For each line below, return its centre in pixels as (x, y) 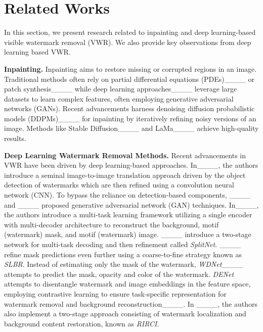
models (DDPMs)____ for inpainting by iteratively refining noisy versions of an (130, 118)
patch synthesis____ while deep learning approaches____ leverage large (121, 89)
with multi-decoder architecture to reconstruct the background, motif (112, 224)
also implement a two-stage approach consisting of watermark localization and (125, 314)
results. (15, 138)
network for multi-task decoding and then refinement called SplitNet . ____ (122, 244)
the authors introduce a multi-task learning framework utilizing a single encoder (128, 215)
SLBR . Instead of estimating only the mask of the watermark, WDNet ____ (124, 264)
